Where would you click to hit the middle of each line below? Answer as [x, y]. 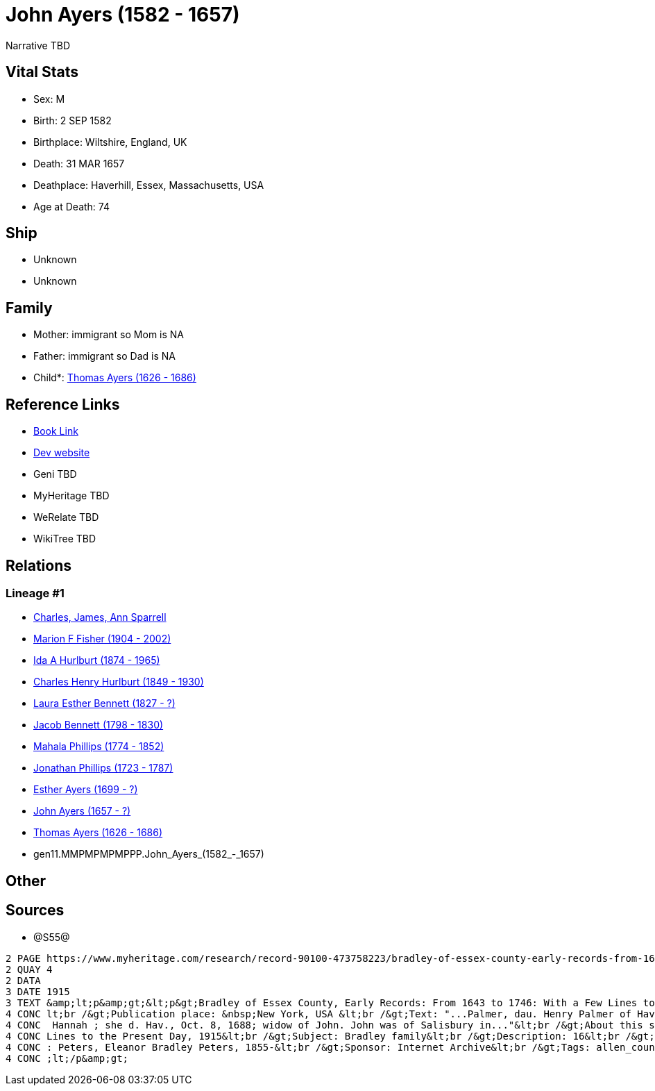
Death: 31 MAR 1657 [79, 163]
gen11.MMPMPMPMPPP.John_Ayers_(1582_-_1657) [149, 854]
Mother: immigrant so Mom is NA [109, 335]
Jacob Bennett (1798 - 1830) [99, 725]
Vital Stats [42, 72]
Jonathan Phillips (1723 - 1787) [103, 768]
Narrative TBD [38, 45]
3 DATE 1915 [38, 991]
